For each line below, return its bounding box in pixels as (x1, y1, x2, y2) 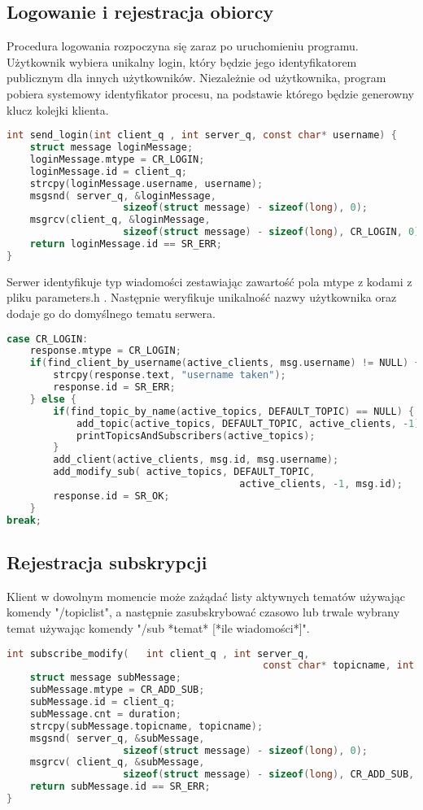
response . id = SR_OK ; (53, 490, 170, 502)
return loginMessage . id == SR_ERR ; (29, 238, 222, 250)
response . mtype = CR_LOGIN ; (29, 345, 181, 357)
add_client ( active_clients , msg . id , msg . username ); (53, 454, 339, 466)
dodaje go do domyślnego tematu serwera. (7, 304, 216, 321)
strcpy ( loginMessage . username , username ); (29, 177, 264, 189)
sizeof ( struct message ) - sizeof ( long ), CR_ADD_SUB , (123, 769, 415, 781)
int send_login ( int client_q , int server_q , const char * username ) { (7, 129, 397, 142)
